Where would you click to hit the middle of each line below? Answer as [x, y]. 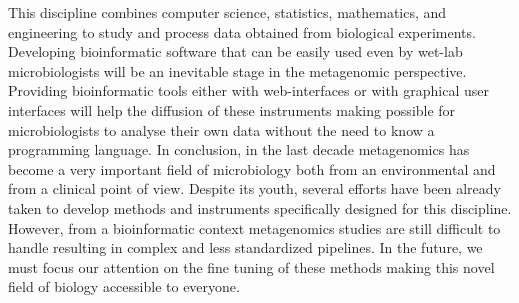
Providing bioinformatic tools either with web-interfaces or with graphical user [249, 90]
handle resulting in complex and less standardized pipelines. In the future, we [245, 247]
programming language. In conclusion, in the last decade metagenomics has [239, 149]
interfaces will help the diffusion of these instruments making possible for [232, 109]
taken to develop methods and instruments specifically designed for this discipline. [260, 207]
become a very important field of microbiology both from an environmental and [252, 168]
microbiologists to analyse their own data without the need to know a [221, 129]
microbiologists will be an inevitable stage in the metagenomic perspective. [237, 70]
